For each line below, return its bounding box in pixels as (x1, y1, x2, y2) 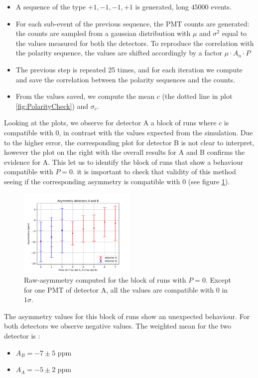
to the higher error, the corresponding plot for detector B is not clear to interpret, (4, 137, 255, 147)
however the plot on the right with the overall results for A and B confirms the (4, 147, 245, 157)
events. (211, 1, 232, 11)
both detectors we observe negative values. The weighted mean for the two (4, 321, 232, 331)
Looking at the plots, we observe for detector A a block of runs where (4, 117, 217, 128)
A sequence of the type (15, 1, 86, 11)
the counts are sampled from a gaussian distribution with (15, 28, 191, 38)
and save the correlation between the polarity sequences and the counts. (15, 74, 236, 84)
